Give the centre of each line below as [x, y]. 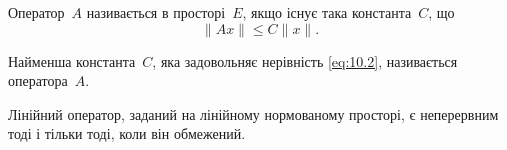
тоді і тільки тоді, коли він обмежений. [127, 133]
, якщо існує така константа [327, 12]
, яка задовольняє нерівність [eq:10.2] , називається [305, 60]
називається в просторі [156, 12]
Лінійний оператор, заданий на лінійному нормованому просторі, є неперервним [253, 113]
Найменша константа [72, 60]
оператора [38, 80]
